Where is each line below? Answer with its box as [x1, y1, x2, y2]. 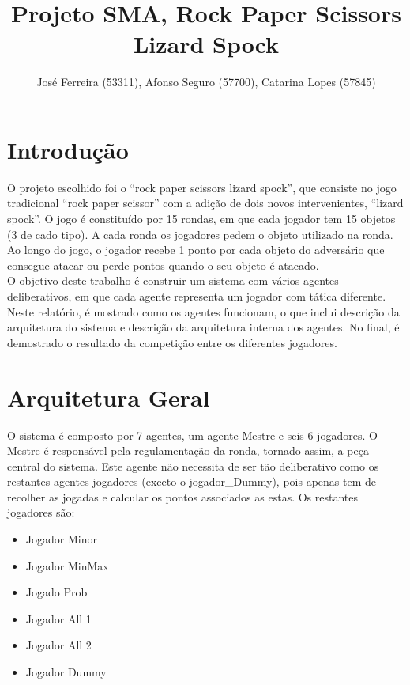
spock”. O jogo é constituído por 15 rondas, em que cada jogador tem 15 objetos [7, 210, 396, 227]
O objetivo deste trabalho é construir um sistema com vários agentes [7, 272, 339, 289]
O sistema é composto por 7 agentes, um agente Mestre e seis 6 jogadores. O [7, 426, 378, 443]
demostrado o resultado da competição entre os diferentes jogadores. [7, 334, 337, 350]
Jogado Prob [25, 584, 88, 600]
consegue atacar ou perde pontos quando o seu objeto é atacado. [7, 256, 319, 273]
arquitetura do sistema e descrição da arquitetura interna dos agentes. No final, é [7, 319, 400, 335]
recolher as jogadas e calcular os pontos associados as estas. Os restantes [7, 488, 359, 505]
